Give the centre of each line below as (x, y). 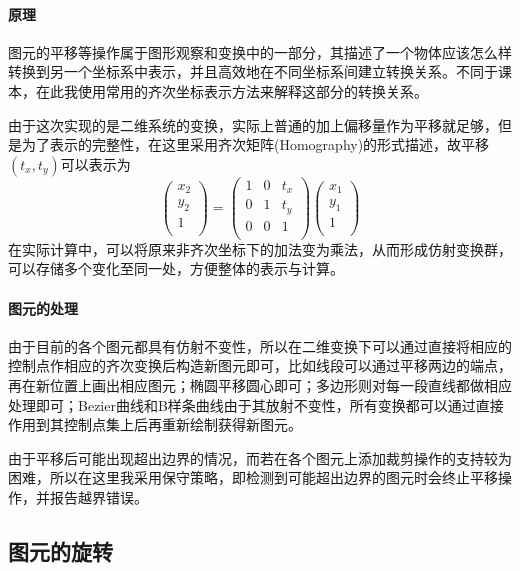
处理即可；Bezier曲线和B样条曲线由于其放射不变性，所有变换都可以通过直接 (256, 404)
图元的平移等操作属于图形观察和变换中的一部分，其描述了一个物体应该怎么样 (260, 51)
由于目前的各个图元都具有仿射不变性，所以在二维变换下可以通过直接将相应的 (260, 345)
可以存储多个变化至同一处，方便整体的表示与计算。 (176, 268)
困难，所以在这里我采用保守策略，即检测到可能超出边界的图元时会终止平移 (253, 477)
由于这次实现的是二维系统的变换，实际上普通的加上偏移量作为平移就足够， (253, 124)
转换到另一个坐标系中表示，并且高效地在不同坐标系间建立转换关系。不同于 (253, 71)
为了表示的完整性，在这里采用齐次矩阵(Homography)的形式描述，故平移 (255, 144)
